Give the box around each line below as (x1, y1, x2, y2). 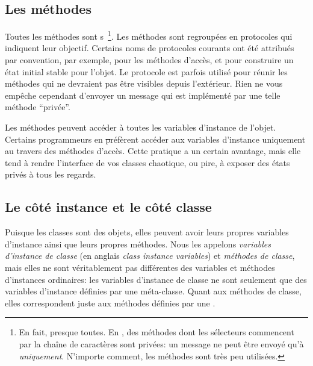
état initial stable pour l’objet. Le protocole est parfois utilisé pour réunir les (5, 65, 288, 78)
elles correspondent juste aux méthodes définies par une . (5, 296, 215, 309)
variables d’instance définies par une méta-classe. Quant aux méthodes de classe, (5, 285, 302, 297)
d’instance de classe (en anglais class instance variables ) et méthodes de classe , (5, 249, 295, 262)
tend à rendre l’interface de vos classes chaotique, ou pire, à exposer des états (5, 156, 290, 169)
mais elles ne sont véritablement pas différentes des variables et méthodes (5, 261, 275, 273)
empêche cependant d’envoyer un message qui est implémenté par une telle (5, 88, 280, 101)
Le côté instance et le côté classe (5, 197, 212, 216)
